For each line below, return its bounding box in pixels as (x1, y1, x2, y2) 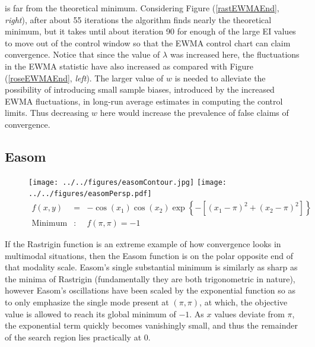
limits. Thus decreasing (5, 106, 89, 119)
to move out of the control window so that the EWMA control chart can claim (5, 36, 291, 49)
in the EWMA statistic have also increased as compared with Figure (5, 59, 253, 72)
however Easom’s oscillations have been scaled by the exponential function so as (5, 284, 295, 296)
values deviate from (214, 307, 285, 320)
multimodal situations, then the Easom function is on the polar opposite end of (5, 249, 293, 261)
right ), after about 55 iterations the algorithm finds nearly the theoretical (5, 13, 272, 26)
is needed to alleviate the (174, 71, 266, 84)
